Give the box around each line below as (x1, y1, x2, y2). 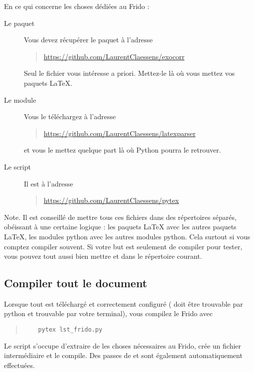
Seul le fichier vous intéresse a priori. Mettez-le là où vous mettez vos (24, 68, 235, 78)
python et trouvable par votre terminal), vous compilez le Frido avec (4, 308, 213, 319)
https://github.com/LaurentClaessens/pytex (43, 195, 179, 205)
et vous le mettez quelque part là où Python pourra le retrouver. (24, 145, 221, 155)
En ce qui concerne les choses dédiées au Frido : (4, 1, 149, 11)
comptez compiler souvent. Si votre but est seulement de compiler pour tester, (4, 241, 243, 251)
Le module (4, 94, 36, 105)
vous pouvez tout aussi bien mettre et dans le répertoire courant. (4, 251, 202, 261)
